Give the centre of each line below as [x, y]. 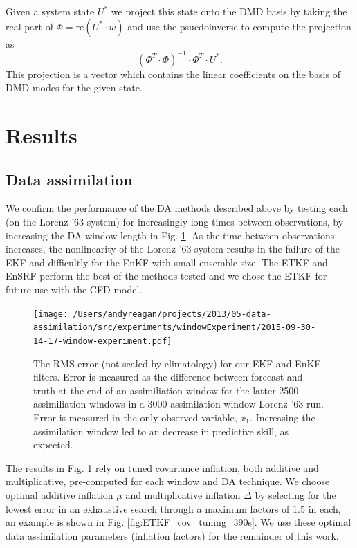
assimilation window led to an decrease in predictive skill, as [161, 431]
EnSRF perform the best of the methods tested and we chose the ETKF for [166, 276]
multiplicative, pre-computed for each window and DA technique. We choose [168, 481]
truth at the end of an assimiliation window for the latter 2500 [166, 390]
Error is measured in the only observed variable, [135, 417]
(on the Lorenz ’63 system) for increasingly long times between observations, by [175, 222]
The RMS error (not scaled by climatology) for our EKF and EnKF [177, 363]
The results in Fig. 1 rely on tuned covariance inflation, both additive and [162, 467]
